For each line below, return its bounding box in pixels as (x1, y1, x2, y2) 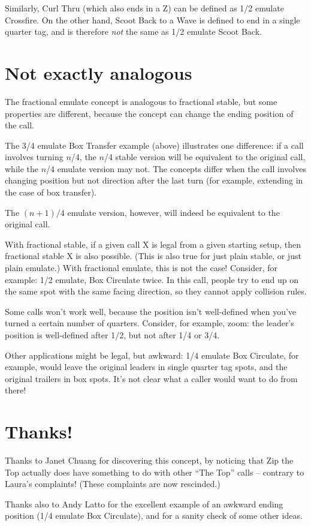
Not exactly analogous (5, 60, 192, 85)
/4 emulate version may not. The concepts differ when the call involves (46, 162, 306, 175)
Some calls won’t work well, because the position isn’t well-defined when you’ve (5, 305, 297, 317)
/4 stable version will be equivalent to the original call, (104, 151, 306, 163)
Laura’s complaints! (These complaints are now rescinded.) (5, 477, 221, 490)
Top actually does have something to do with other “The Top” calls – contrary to (5, 465, 304, 478)
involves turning (5, 151, 64, 163)
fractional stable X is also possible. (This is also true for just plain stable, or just (5, 250, 301, 262)
